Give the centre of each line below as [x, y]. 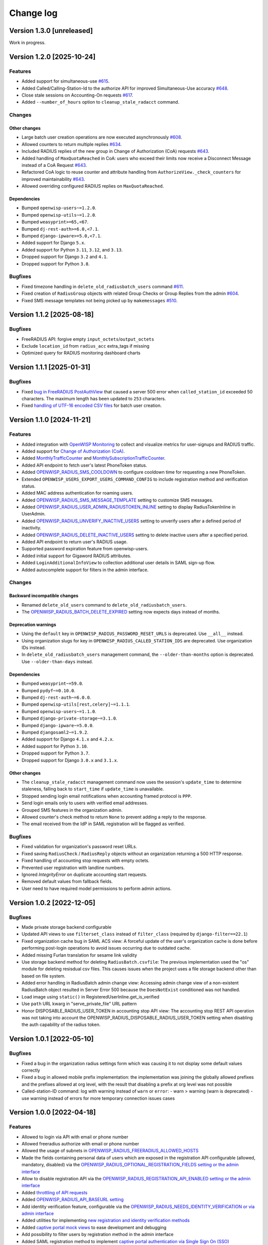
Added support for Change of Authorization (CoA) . [73, 451]
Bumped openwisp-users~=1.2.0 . [59, 208]
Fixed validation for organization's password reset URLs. [79, 847]
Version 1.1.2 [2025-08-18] [51, 314]
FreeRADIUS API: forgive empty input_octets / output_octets [88, 339]
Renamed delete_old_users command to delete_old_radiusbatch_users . [104, 605]
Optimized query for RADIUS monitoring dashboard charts [81, 353]
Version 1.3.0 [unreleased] [51, 31]
